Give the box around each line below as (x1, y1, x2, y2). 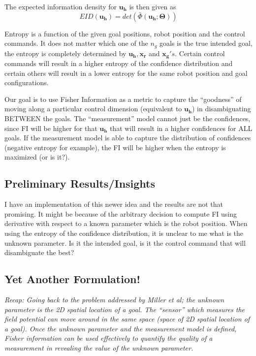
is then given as (129, 1, 176, 11)
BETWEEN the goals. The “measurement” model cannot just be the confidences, (4, 113, 251, 124)
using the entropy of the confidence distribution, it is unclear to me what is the (4, 228, 243, 238)
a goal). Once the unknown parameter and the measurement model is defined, (4, 323, 237, 333)
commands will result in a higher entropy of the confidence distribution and (4, 58, 233, 68)
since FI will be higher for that (4, 123, 97, 133)
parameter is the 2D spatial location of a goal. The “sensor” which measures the (4, 304, 245, 314)
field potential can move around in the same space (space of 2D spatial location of (4, 314, 250, 324)
